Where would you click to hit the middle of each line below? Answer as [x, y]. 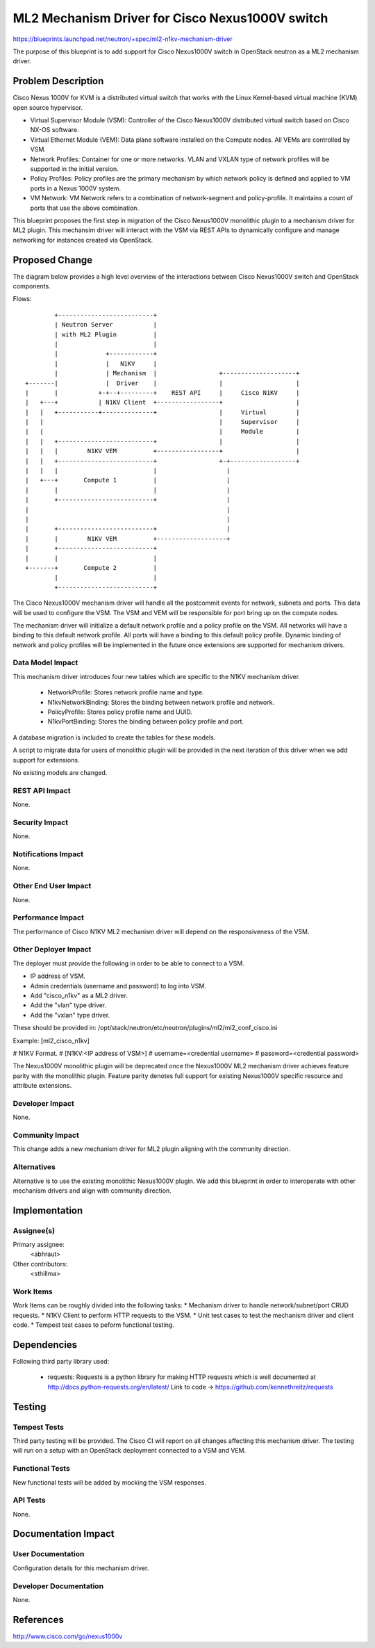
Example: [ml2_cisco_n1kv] [51, 1041]
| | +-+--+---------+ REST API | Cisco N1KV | [162, 392]
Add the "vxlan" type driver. [70, 1015]
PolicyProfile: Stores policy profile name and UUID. [120, 712]
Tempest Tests [38, 1427]
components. [32, 286]
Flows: [22, 299]
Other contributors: [40, 1264]
